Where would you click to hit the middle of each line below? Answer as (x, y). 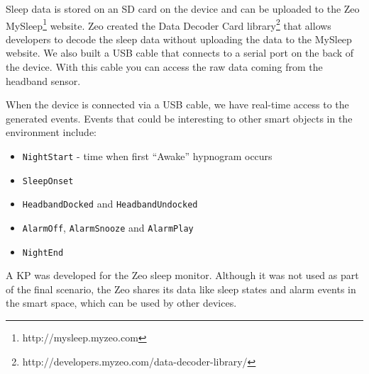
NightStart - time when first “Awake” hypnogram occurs (147, 156)
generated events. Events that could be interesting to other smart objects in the (179, 118)
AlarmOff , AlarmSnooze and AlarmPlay (108, 227)
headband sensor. (43, 80)
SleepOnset (48, 181)
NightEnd (43, 253)
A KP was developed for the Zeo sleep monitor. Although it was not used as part (182, 275)
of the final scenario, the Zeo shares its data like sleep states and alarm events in (181, 289)
